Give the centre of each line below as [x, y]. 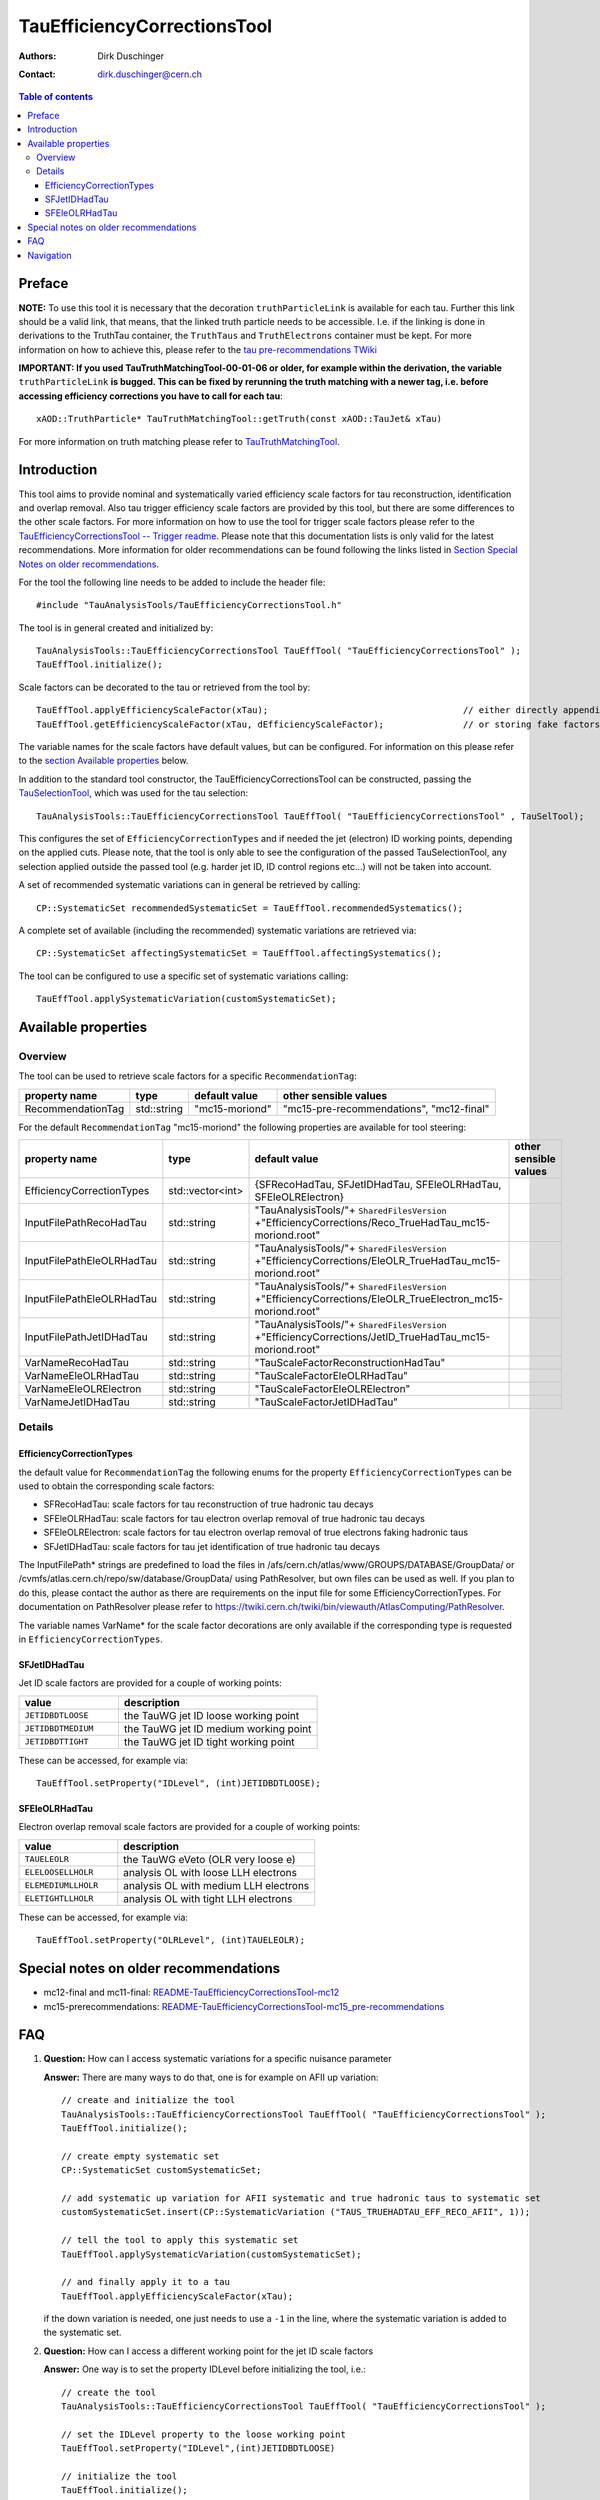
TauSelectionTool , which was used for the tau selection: [133, 793]
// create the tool [109, 2392]
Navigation [49, 255]
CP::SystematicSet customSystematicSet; [161, 2170]
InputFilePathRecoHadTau [85, 1223]
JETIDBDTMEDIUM [59, 1728]
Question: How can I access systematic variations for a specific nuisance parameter [217, 2059]
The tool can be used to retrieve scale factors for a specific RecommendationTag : [187, 1076]
